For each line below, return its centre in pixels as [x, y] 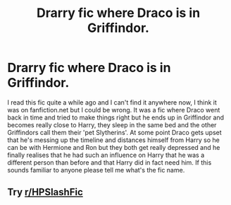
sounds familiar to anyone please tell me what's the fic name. [96, 170]
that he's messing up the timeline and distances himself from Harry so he [113, 140]
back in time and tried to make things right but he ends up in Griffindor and [115, 117]
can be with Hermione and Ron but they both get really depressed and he [114, 147]
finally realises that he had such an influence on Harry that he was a [106, 155]
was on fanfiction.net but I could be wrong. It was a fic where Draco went [114, 110]
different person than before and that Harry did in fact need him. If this [110, 162]
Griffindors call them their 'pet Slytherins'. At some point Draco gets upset [114, 132]
